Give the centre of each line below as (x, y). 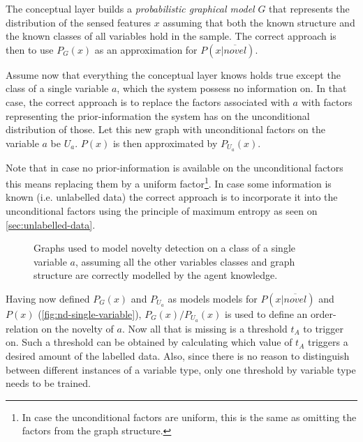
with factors (327, 101)
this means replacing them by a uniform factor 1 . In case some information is (169, 182)
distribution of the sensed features (79, 22)
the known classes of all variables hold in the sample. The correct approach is (171, 36)
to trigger (323, 328)
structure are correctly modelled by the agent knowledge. (156, 275)
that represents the (309, 8)
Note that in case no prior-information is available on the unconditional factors (175, 167)
